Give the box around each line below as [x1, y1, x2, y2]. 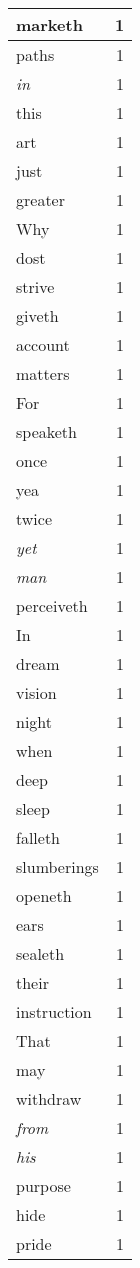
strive [16, 275, 55, 298]
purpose [16, 1174, 71, 1197]
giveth [16, 304, 59, 327]
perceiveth [16, 594, 88, 617]
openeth [16, 884, 72, 907]
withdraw [16, 1087, 82, 1110]
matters [16, 362, 70, 385]
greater [16, 188, 65, 211]
